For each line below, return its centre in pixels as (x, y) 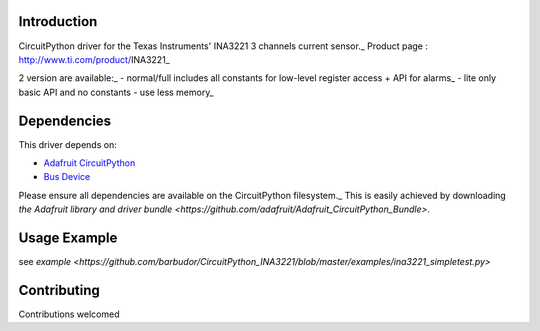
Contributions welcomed (69, 314)
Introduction (58, 21)
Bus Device (67, 177)
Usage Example (68, 237)
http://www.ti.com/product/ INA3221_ (94, 59)
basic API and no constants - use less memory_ (116, 92)
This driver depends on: (67, 144)
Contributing (59, 290)
